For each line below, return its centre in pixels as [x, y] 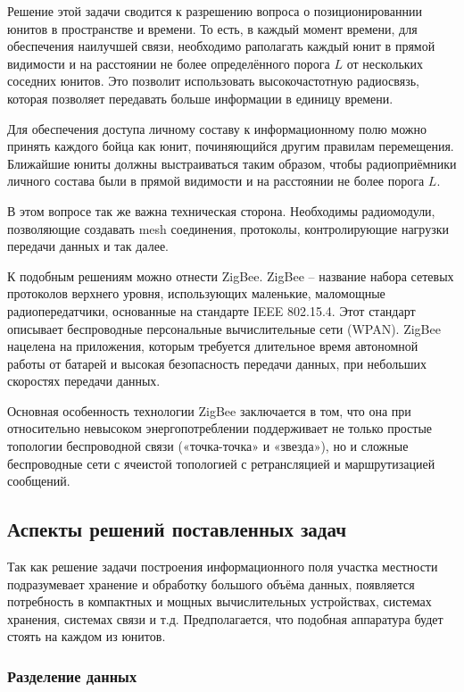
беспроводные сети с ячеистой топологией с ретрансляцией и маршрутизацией [221, 463]
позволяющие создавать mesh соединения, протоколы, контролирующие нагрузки [228, 228]
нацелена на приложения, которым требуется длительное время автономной [213, 346]
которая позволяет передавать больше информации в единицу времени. [200, 98]
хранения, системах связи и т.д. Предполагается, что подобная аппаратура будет [225, 618]
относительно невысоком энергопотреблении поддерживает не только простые [220, 428]
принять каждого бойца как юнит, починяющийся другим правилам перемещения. [231, 146]
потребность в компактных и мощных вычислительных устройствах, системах [220, 601]
